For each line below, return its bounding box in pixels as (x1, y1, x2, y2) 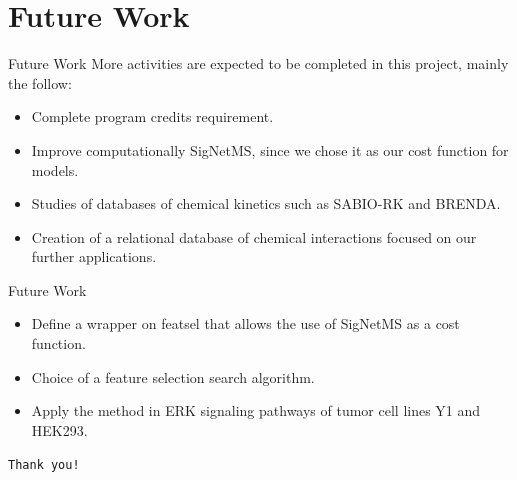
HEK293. (31, 419, 88, 440)
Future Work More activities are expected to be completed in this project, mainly (8, 53, 509, 74)
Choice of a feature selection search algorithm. (31, 366, 315, 387)
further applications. (31, 246, 157, 267)
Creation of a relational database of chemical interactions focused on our (31, 226, 477, 247)
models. (31, 159, 79, 180)
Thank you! (8, 458, 80, 473)
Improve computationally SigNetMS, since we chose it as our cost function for (31, 139, 509, 160)
